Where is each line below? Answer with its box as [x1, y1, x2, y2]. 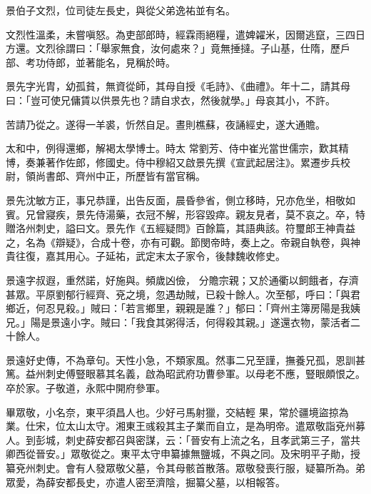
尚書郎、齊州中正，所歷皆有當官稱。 [35, 168, 205, 183]
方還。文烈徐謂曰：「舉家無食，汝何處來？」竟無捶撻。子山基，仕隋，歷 [6, 41, 340, 56]
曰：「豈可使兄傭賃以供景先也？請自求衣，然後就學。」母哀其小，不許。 [6, 92, 335, 107]
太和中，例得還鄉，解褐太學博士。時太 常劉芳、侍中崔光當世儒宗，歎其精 [6, 141, 349, 156]
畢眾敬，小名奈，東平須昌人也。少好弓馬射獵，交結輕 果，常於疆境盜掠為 [6, 404, 349, 419]
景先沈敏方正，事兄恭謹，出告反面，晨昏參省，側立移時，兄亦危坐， [6, 192, 325, 207]
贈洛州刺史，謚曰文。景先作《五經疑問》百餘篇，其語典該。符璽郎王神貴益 [6, 221, 355, 236]
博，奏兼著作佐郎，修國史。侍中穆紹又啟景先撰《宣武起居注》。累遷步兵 [6, 154, 340, 169]
